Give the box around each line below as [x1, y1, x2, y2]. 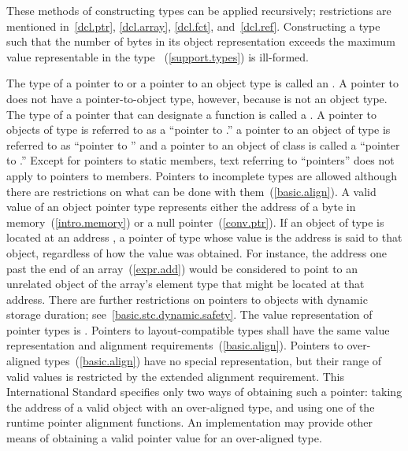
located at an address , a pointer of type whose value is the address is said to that [6, 229, 402, 246]
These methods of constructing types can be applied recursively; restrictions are [6, 2, 391, 18]
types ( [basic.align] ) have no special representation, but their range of [44, 353, 382, 369]
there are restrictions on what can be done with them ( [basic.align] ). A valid [6, 183, 376, 199]
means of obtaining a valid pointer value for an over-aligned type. [6, 430, 322, 446]
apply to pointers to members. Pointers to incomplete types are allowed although [6, 167, 398, 183]
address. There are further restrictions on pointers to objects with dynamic [6, 290, 368, 307]
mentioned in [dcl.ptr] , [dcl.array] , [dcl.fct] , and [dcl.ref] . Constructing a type [6, 17, 380, 34]
